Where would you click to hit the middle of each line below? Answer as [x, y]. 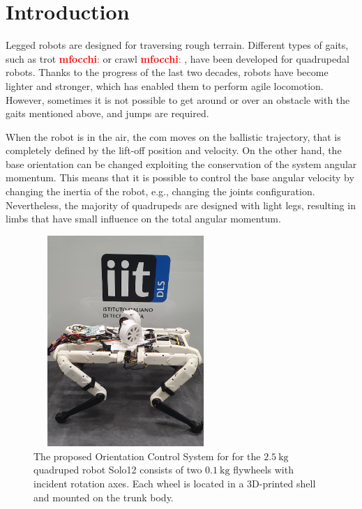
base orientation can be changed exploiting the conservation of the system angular [181, 164]
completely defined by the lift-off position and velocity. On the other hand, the [174, 150]
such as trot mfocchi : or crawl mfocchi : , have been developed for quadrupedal [178, 58]
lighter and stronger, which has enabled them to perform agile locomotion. [165, 85]
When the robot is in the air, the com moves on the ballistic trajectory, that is [173, 136]
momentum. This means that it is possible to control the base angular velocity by [180, 177]
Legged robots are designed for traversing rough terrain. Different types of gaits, [177, 45]
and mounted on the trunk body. [104, 497]
